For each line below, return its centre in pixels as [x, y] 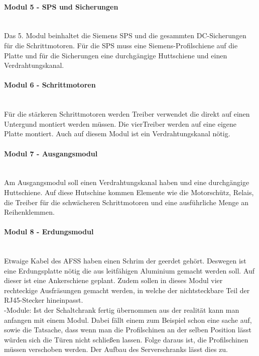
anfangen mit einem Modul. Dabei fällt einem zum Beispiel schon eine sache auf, [128, 320]
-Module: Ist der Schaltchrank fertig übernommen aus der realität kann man [122, 310]
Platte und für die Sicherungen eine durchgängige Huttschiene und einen [116, 55]
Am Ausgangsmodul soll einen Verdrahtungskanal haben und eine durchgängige [127, 182]
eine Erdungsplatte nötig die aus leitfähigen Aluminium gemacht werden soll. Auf [129, 270]
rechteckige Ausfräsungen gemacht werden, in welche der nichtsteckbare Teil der [127, 290]
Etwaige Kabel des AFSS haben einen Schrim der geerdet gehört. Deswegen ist [125, 261]
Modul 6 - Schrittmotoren [50, 85]
